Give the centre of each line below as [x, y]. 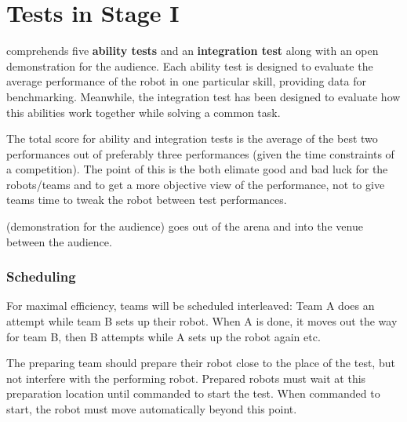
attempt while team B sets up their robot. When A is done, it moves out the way [202, 321]
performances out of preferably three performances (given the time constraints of [200, 153]
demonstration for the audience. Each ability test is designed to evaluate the [190, 65]
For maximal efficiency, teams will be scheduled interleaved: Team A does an [191, 306]
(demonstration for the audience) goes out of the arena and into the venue [185, 226]
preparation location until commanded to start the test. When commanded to [193, 393]
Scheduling [41, 276]
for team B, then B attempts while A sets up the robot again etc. [164, 336]
